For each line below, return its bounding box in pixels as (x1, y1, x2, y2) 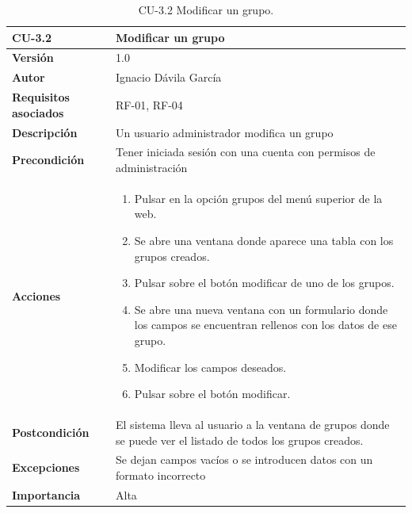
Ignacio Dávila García (116, 69, 222, 86)
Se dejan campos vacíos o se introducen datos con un (116, 451, 373, 468)
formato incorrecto (116, 467, 206, 484)
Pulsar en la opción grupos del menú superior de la (134, 190, 383, 206)
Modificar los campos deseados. (134, 358, 287, 375)
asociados (12, 104, 64, 121)
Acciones (12, 288, 61, 304)
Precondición (12, 151, 85, 168)
